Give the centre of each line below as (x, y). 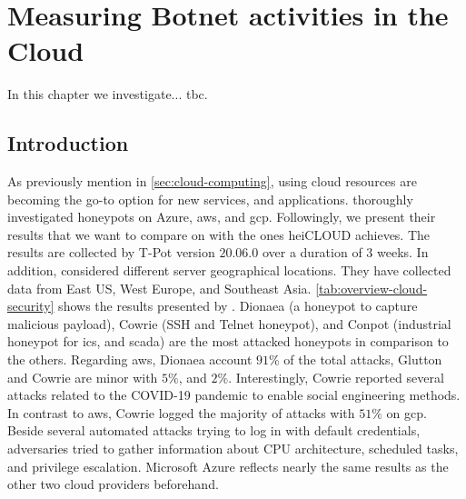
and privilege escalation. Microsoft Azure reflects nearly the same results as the (228, 466)
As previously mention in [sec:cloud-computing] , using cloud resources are (212, 181)
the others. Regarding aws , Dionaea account (130, 359)
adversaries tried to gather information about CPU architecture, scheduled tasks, (233, 449)
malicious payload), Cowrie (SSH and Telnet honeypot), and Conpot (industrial (229, 323)
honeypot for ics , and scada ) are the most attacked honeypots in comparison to (228, 341)
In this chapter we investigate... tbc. (108, 94)
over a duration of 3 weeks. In (345, 252)
